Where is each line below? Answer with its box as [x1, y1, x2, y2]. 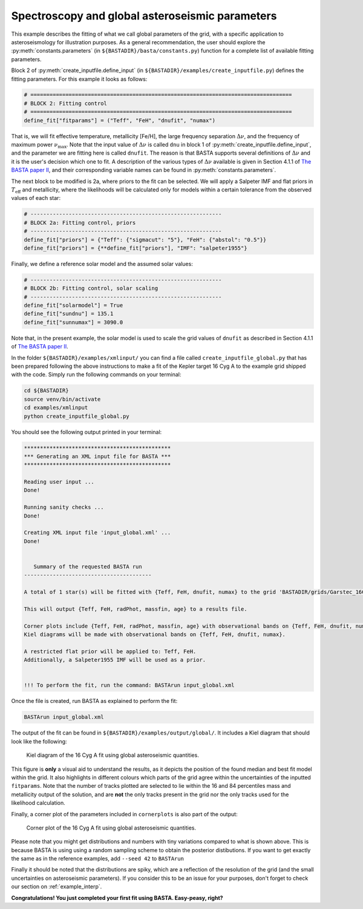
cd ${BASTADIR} [24, 387, 69, 394]
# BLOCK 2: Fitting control [24, 100, 107, 107]
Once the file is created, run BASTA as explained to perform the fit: [11, 698, 178, 705]
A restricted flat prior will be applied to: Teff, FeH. [24, 648, 197, 654]
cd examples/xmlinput [24, 404, 88, 411]
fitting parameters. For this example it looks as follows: [11, 75, 148, 82]
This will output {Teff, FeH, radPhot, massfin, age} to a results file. [24, 605, 247, 612]
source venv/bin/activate [24, 396, 101, 402]
